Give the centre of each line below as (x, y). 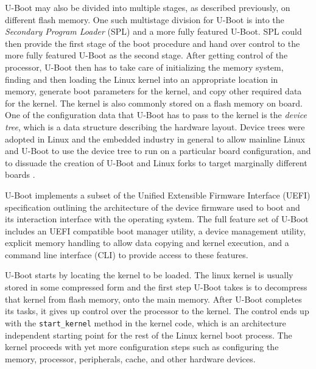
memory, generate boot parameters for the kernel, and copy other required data (153, 91)
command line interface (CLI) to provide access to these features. (127, 254)
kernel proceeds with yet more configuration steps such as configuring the (142, 347)
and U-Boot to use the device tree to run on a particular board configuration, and (158, 151)
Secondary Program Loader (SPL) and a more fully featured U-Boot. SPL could (153, 31)
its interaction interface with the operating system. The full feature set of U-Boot (157, 219)
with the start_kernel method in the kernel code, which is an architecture (146, 322)
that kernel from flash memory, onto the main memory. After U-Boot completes (153, 299)
